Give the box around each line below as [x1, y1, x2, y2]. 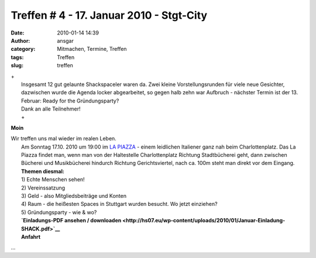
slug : [11, 62, 23, 69]
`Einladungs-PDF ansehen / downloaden [21, 217, 122, 224]
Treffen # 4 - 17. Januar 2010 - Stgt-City [11, 9, 208, 22]
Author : [11, 37, 30, 44]
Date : [11, 29, 25, 36]
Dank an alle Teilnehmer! [21, 105, 81, 112]
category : [11, 46, 36, 53]
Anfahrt [21, 233, 41, 240]
